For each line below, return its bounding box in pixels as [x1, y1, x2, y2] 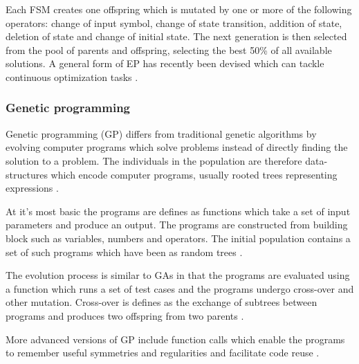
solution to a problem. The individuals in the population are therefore [6, 153, 302, 167]
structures [6, 167, 48, 181]
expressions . [6, 181, 59, 195]
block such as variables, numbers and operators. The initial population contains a [6, 230, 351, 245]
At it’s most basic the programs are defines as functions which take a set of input [6, 203, 351, 218]
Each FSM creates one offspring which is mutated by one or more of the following [6, 2, 352, 16]
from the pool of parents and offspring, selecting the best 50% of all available [6, 42, 332, 57]
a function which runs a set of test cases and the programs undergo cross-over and [6, 281, 354, 295]
